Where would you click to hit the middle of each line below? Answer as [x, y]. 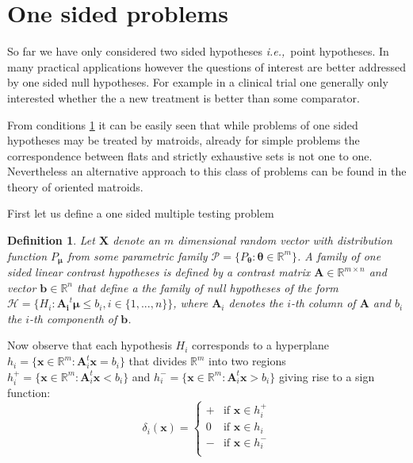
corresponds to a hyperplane [261, 345]
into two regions [247, 361]
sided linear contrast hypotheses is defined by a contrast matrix [159, 272]
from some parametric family [137, 255]
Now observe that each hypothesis [90, 345]
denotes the [256, 303]
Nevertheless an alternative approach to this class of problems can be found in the [207, 171]
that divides [158, 361]
